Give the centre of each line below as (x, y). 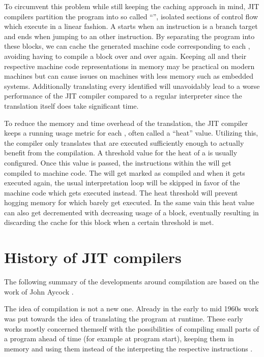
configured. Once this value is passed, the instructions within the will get (118, 162)
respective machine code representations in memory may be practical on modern (129, 66)
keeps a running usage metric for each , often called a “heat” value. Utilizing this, (131, 133)
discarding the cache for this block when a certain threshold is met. (109, 222)
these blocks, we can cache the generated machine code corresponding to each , (127, 46)
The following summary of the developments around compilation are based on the (131, 282)
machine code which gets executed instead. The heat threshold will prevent (121, 192)
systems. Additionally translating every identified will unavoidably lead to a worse (132, 86)
